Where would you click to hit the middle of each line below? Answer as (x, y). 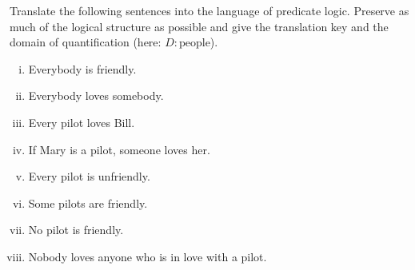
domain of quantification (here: (86, 42)
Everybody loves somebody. (96, 95)
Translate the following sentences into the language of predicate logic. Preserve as (209, 10)
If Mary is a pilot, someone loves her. (119, 149)
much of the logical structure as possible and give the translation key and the (199, 26)
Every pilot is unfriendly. (89, 176)
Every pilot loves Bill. (82, 122)
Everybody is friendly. (82, 68)
